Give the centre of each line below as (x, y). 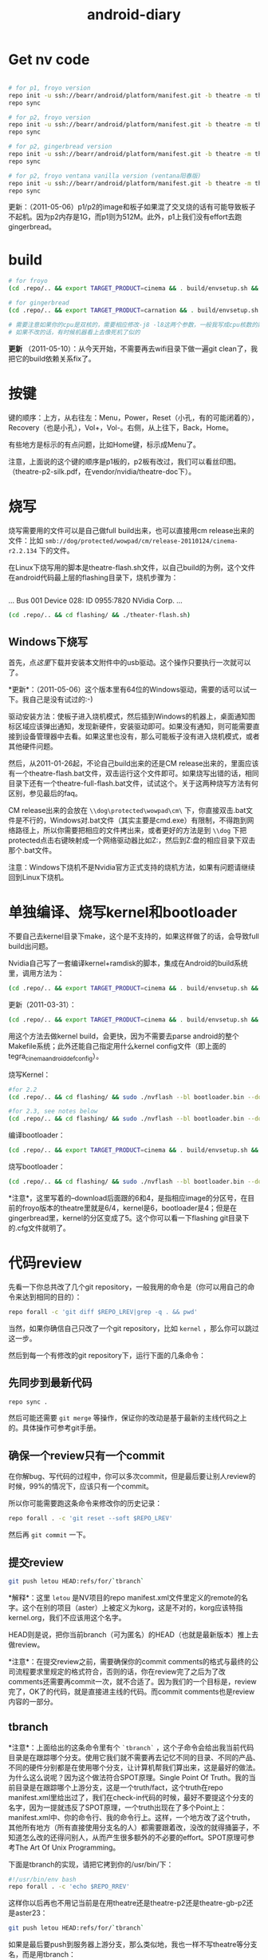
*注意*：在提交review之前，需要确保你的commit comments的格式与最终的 (130, 1661)
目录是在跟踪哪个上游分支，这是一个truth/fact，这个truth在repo (119, 1787)
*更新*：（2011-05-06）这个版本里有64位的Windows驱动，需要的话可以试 (129, 690)
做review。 (26, 1644)
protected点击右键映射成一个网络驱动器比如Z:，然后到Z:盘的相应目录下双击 (132, 840)
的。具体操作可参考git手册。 (55, 1428)
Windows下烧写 (48, 641)
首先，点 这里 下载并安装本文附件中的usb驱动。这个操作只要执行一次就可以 (130, 663)
